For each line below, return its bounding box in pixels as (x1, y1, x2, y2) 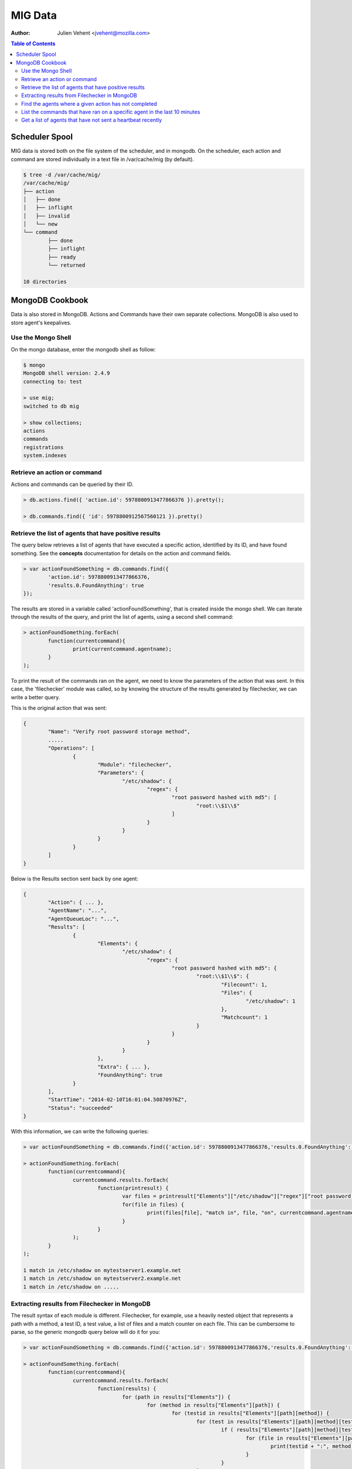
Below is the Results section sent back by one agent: (11, 875, 138, 882)
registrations (23, 444, 64, 451)
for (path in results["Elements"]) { (122, 1393, 231, 1400)
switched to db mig (23, 403, 79, 410)
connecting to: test (23, 378, 82, 385)
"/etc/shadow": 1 (245, 998, 296, 1004)
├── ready (48, 253, 76, 260)
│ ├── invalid (23, 212, 70, 219)
